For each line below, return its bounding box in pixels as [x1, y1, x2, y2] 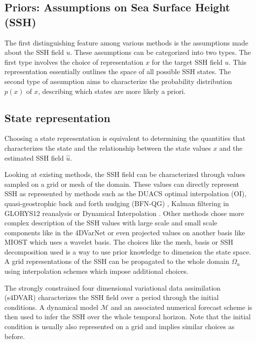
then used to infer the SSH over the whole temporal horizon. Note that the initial [4, 311, 251, 322]
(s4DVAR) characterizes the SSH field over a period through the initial [4, 292, 219, 302]
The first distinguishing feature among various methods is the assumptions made [4, 37, 249, 47]
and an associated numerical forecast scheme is [110, 301, 253, 312]
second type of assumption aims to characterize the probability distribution [4, 76, 232, 86]
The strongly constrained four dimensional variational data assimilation [4, 282, 221, 293]
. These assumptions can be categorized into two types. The [70, 47, 251, 57]
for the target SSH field [151, 56, 223, 67]
